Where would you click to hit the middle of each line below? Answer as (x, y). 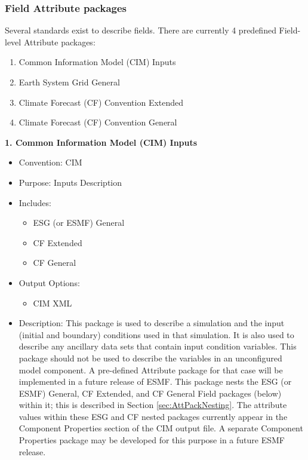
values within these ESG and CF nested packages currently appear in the (153, 416)
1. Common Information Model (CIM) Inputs (101, 142)
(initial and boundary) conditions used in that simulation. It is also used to (156, 334)
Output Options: (49, 282)
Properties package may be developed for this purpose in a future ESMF (152, 440)
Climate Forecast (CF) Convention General (98, 122)
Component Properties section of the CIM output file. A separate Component (161, 428)
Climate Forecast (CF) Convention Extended (101, 102)
